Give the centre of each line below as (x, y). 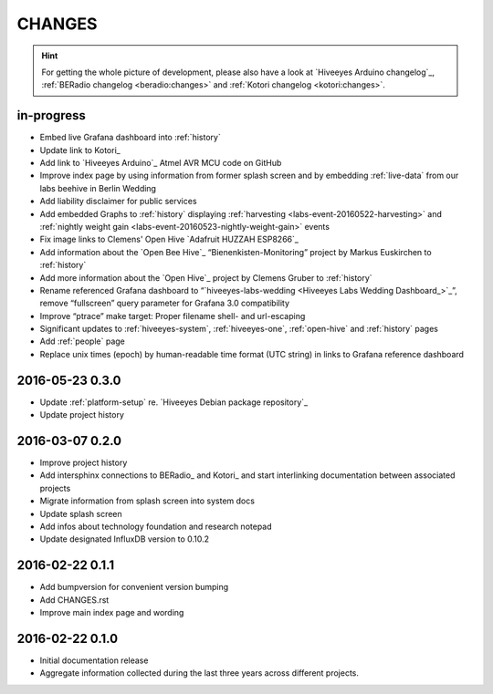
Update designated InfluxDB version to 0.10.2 (125, 539)
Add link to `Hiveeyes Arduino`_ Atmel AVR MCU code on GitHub (161, 163)
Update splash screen (81, 513)
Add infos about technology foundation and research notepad (156, 527)
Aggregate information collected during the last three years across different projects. (199, 673)
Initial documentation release (94, 660)
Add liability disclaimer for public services (118, 202)
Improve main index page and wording (112, 613)
